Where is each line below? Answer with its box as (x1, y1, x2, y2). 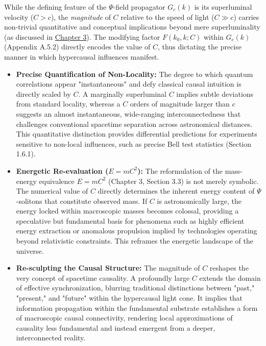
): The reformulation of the (137, 165, 223, 176)
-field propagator (113, 2, 165, 12)
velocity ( (4, 11, 34, 22)
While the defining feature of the (4, 2, 107, 12)
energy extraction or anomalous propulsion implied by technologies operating (16, 225, 257, 236)
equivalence (39, 175, 75, 186)
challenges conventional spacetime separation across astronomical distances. (16, 118, 253, 129)
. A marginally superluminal (78, 88, 167, 99)
